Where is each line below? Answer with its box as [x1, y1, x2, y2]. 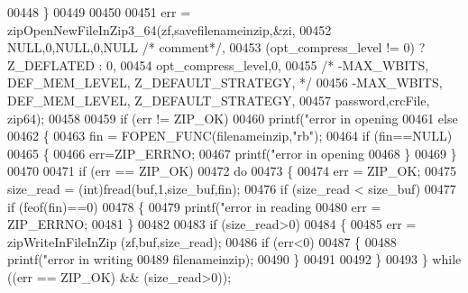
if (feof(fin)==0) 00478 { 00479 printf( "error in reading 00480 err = [7, 197, 381, 215]
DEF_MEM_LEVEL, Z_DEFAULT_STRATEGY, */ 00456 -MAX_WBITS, [7, 73, 443, 92]
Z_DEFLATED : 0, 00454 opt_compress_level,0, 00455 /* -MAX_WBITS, [7, 55, 429, 74]
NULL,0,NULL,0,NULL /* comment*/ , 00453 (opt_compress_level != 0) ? [7, 38, 426, 57]
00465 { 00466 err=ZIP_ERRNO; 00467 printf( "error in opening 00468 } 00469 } [7, 143, 457, 162]
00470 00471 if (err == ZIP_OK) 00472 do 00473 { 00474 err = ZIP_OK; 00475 [7, 161, 456, 180]
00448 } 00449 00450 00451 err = [7, 3, 191, 21]
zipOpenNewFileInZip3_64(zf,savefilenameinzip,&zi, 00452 [7, 20, 332, 39]
